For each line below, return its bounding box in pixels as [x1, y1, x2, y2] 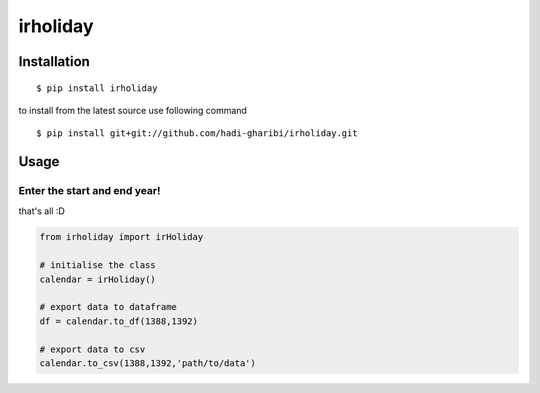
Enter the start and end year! [18, 184, 161, 198]
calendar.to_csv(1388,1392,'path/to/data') [39, 358, 257, 369]
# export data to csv [39, 343, 146, 355]
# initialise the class [39, 260, 157, 271]
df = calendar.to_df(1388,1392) [39, 315, 199, 327]
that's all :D [18, 205, 65, 217]
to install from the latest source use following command [18, 104, 247, 116]
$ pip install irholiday [36, 82, 158, 94]
